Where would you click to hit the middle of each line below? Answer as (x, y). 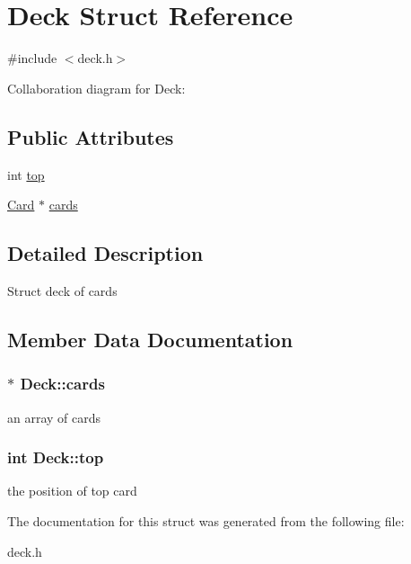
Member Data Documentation (150, 339)
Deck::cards (62, 384)
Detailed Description (105, 253)
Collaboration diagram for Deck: (96, 88)
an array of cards (54, 417)
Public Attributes (91, 136)
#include (32, 58)
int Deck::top (56, 457)
